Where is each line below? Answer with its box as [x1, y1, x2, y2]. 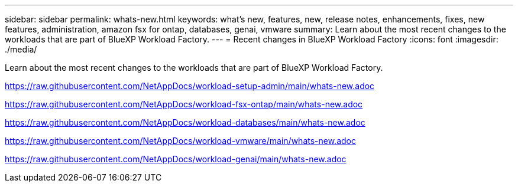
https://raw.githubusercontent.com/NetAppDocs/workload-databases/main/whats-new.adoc [5, 117, 365, 127]
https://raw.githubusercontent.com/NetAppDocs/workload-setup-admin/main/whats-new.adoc [5, 81, 375, 91]
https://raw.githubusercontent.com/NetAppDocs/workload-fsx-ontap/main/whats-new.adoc [5, 99, 363, 109]
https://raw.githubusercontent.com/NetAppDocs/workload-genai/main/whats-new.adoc [5, 154, 347, 164]
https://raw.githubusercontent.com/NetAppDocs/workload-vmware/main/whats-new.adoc [5, 136, 356, 146]
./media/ [5, 44, 37, 54]
